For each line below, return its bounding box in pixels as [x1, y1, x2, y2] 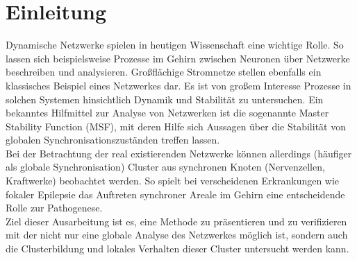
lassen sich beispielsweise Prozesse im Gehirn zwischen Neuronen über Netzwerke [6, 51, 350, 65]
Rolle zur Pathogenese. [6, 200, 103, 215]
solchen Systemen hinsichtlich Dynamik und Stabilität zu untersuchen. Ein [6, 92, 324, 106]
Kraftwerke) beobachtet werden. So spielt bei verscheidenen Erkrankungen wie [6, 173, 340, 188]
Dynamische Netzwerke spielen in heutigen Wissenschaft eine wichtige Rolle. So [6, 37, 344, 52]
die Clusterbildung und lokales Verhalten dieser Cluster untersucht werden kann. [6, 241, 349, 256]
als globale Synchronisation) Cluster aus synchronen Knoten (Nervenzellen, [6, 159, 325, 174]
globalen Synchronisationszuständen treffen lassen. [6, 132, 220, 147]
